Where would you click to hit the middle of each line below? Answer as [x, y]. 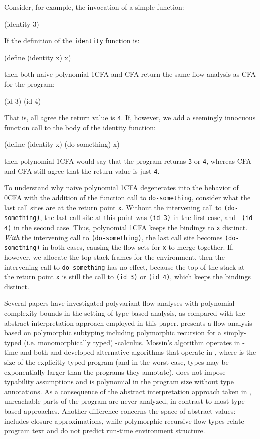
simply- [235, 333]
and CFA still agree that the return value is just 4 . [82, 171]
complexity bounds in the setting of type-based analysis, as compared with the [125, 313]
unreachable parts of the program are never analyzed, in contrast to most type [124, 401]
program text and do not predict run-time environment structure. [105, 431]
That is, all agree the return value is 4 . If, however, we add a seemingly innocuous [130, 118]
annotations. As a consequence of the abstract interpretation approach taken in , [128, 391]
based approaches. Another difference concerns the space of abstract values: [120, 411]
